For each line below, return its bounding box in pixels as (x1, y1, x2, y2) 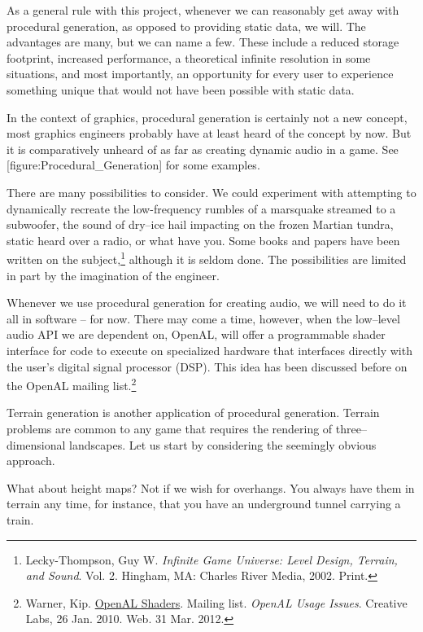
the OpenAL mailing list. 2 (7, 375, 137, 393)
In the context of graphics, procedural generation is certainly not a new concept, (7, 108, 408, 125)
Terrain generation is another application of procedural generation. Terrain (7, 404, 380, 421)
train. (7, 511, 34, 528)
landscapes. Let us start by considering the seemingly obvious (69, 436, 377, 453)
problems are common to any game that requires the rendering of (7, 419, 333, 437)
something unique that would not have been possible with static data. (7, 81, 355, 98)
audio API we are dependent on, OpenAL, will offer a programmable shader (7, 326, 386, 343)
